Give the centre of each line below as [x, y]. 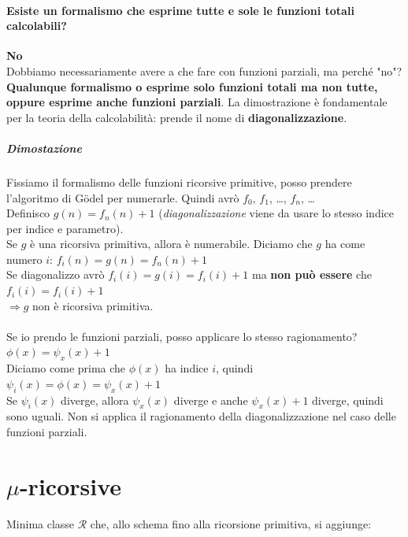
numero [24, 259]
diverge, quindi [348, 400]
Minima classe [41, 523]
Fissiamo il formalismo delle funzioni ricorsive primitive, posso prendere [179, 181]
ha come [345, 244]
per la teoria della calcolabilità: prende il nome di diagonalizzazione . [177, 117]
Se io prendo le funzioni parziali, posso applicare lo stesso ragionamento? [182, 336]
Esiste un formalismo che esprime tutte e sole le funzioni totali [180, 10]
